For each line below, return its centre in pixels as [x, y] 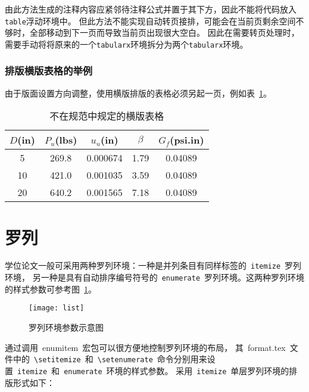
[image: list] [57, 308]
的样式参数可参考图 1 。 [51, 289]
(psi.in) [187, 140]
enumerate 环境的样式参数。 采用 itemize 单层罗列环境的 [177, 370]
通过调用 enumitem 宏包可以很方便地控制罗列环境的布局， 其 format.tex [145, 347]
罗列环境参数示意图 [66, 327]
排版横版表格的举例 [49, 71]
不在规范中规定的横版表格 [107, 116]
